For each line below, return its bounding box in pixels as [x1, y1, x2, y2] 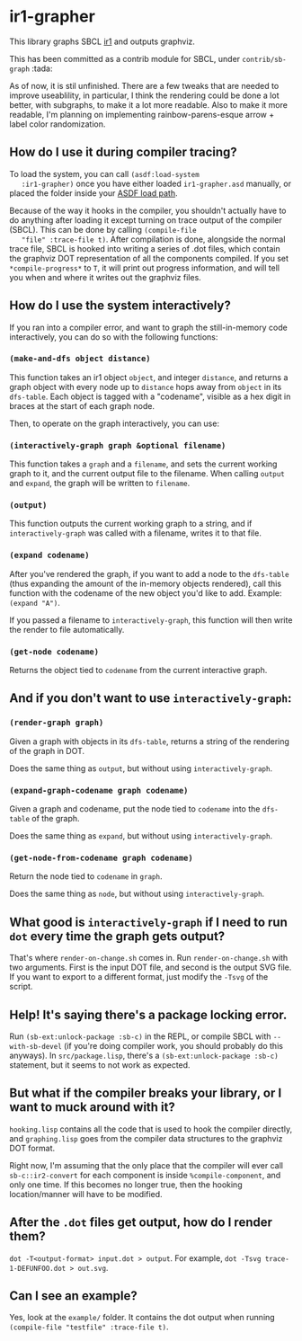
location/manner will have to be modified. [9, 1188, 164, 1199]
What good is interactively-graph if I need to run [9, 914, 288, 929]
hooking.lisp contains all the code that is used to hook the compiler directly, [9, 1123, 293, 1134]
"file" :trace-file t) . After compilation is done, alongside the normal [21, 234, 286, 244]
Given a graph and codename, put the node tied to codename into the [9, 804, 261, 814]
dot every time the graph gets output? [9, 928, 226, 944]
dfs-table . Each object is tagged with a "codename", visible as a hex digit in [9, 391, 291, 402]
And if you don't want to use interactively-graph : [9, 690, 292, 706]
